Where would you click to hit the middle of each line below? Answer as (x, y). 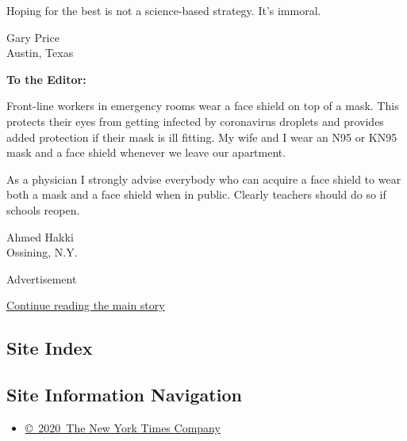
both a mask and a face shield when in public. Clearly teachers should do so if (196, 194)
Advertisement (42, 278)
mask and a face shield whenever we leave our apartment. (146, 152)
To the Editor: (46, 79)
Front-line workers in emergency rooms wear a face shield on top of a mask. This (203, 106)
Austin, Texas (40, 53)
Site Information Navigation (124, 395)
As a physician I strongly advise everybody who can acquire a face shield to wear (204, 179)
